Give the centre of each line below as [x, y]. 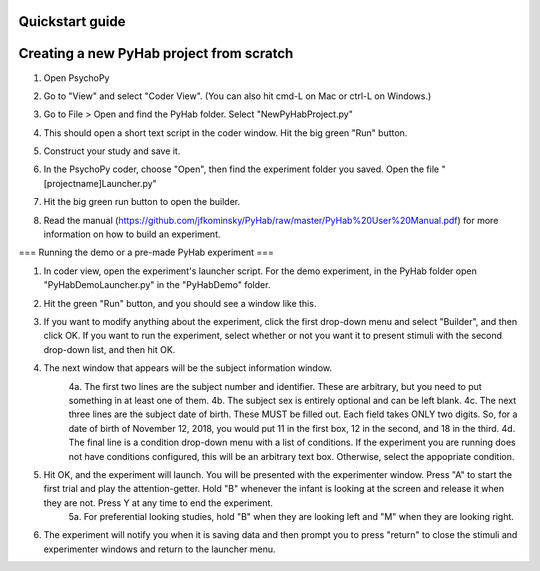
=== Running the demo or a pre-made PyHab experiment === [146, 252]
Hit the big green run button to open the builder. [142, 202]
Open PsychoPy [76, 77]
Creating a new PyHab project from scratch [156, 53]
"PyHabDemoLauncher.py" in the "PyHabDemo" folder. [157, 285]
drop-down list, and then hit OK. [109, 349]
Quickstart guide [72, 21]
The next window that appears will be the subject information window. [188, 368]
